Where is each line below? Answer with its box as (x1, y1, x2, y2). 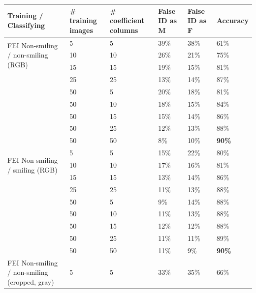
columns (110, 25, 138, 35)
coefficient (110, 15, 145, 26)
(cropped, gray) (7, 276, 54, 287)
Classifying (7, 20, 45, 30)
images (69, 25, 93, 35)
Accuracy (216, 15, 249, 26)
